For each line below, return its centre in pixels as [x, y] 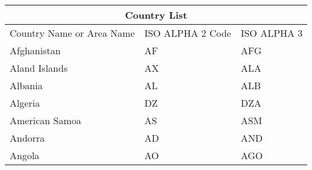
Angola [25, 155]
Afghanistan [35, 50]
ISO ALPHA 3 [272, 33]
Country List [156, 15]
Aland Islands [39, 68]
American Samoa [45, 120]
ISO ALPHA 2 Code [188, 33]
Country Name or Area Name [72, 33]
